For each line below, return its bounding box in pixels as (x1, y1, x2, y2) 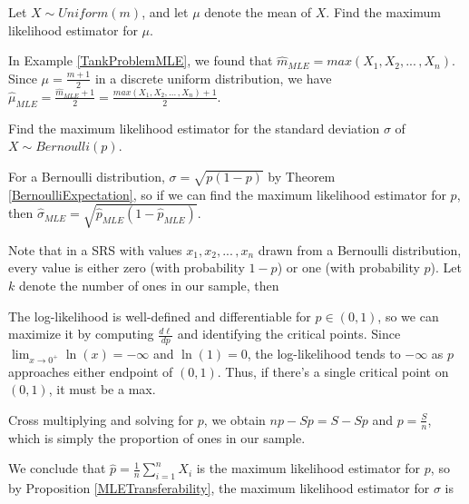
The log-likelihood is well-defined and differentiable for (8, 306, 311, 325)
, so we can (377, 306, 439, 325)
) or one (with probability (277, 258, 420, 277)
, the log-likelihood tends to (247, 344, 401, 363)
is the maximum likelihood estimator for (196, 459, 421, 478)
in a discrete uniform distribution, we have (94, 68, 332, 87)
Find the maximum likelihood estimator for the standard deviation (8, 118, 380, 137)
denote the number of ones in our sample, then (18, 276, 279, 294)
